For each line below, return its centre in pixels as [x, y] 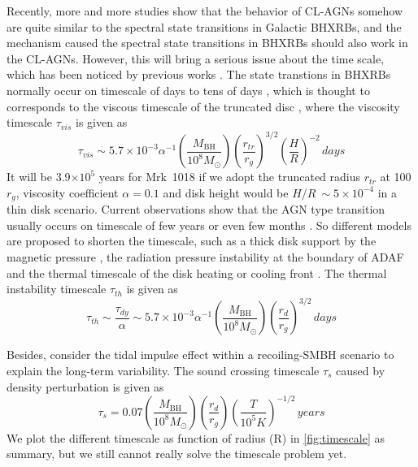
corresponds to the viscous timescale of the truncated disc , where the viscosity [203, 106]
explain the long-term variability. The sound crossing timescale [163, 370]
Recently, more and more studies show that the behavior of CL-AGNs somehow [205, 11]
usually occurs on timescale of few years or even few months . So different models [209, 225]
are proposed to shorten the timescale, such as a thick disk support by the [192, 241]
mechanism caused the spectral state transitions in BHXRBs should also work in [207, 43]
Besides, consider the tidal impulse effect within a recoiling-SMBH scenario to [200, 355]
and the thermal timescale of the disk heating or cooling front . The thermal [197, 272]
